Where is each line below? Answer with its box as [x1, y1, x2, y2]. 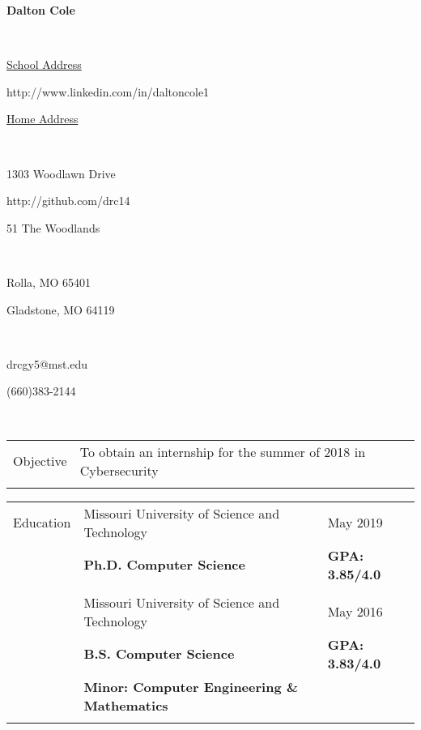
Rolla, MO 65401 [6, 273, 91, 290]
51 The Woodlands [6, 219, 100, 236]
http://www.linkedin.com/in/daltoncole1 [6, 83, 210, 100]
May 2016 [327, 602, 383, 621]
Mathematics [83, 695, 168, 715]
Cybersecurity [79, 460, 159, 480]
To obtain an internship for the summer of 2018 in [79, 442, 366, 461]
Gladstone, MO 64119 [6, 301, 115, 318]
